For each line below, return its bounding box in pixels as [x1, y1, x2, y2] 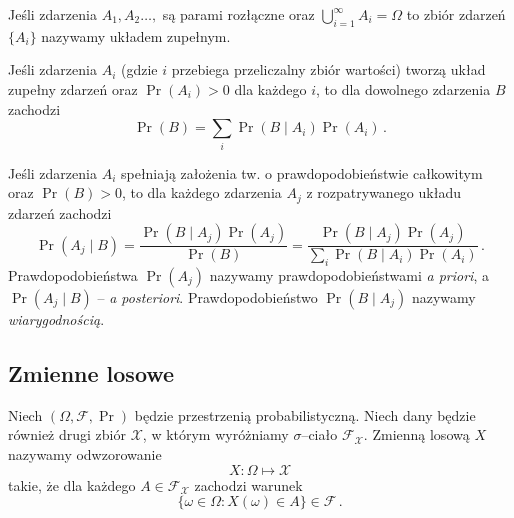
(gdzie [120, 59, 158, 80]
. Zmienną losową [363, 424, 470, 445]
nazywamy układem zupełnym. [41, 25, 231, 46]
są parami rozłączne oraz [162, 4, 315, 24]
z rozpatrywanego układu [306, 182, 461, 203]
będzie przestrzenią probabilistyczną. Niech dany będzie [134, 404, 476, 425]
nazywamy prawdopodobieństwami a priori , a [209, 264, 489, 285]
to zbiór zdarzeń [406, 4, 506, 24]
